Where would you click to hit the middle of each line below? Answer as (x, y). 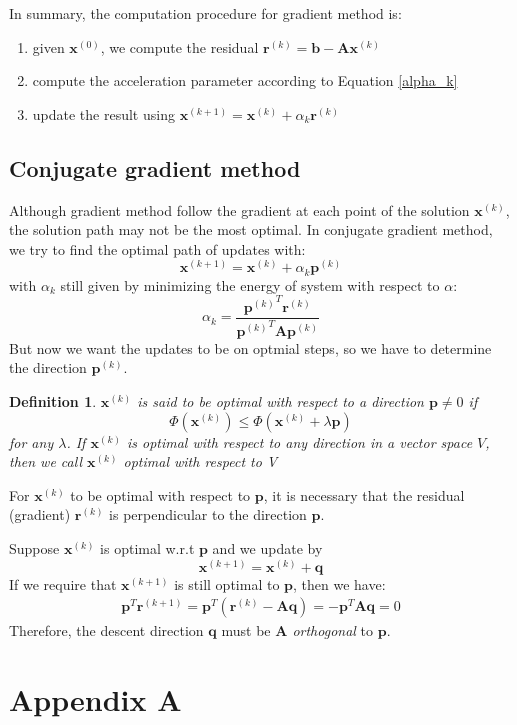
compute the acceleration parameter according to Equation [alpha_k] (245, 80)
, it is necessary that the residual (364, 494)
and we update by (267, 548)
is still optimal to (227, 583)
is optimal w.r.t (147, 548)
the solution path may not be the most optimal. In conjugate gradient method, (251, 229)
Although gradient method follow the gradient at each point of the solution (239, 209)
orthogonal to (333, 630)
